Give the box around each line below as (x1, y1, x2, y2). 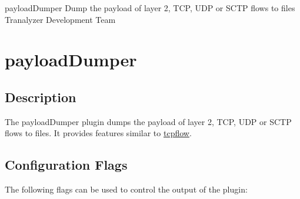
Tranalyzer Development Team (5, 13, 116, 25)
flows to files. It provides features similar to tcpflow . (5, 127, 192, 139)
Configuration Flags (5, 156, 128, 174)
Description (5, 87, 76, 106)
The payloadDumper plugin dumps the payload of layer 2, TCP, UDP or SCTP (5, 115, 292, 127)
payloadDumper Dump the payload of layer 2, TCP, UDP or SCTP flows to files (5, 2, 295, 14)
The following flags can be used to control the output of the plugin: (5, 183, 248, 195)
